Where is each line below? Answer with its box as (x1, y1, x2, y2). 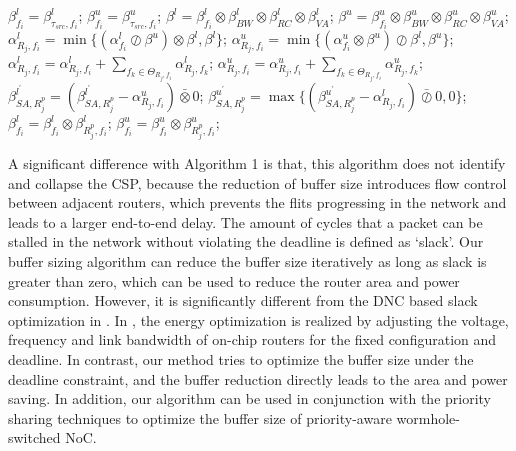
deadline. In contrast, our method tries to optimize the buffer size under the (8, 348, 474, 369)
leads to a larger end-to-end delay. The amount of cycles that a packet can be (8, 211, 483, 232)
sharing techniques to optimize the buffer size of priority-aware (8, 407, 392, 428)
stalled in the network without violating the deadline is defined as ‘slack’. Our (8, 231, 484, 252)
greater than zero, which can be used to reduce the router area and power (8, 270, 460, 291)
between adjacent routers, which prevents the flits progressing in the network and (8, 192, 507, 213)
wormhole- (396, 407, 460, 428)
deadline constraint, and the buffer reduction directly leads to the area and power (8, 368, 508, 389)
